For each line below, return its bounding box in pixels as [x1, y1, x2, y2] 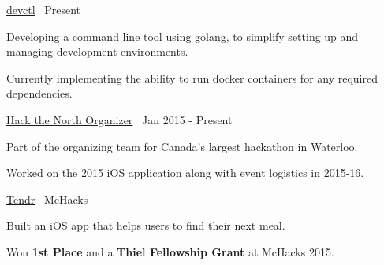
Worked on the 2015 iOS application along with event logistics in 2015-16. [6, 164, 364, 181]
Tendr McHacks [6, 190, 88, 207]
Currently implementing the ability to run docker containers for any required [6, 69, 378, 86]
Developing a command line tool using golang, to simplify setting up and [6, 28, 359, 44]
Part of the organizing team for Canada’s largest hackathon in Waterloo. [6, 138, 358, 154]
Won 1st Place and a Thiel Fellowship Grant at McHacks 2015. [6, 243, 334, 259]
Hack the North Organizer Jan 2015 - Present [6, 111, 233, 127]
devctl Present [6, 2, 81, 17]
